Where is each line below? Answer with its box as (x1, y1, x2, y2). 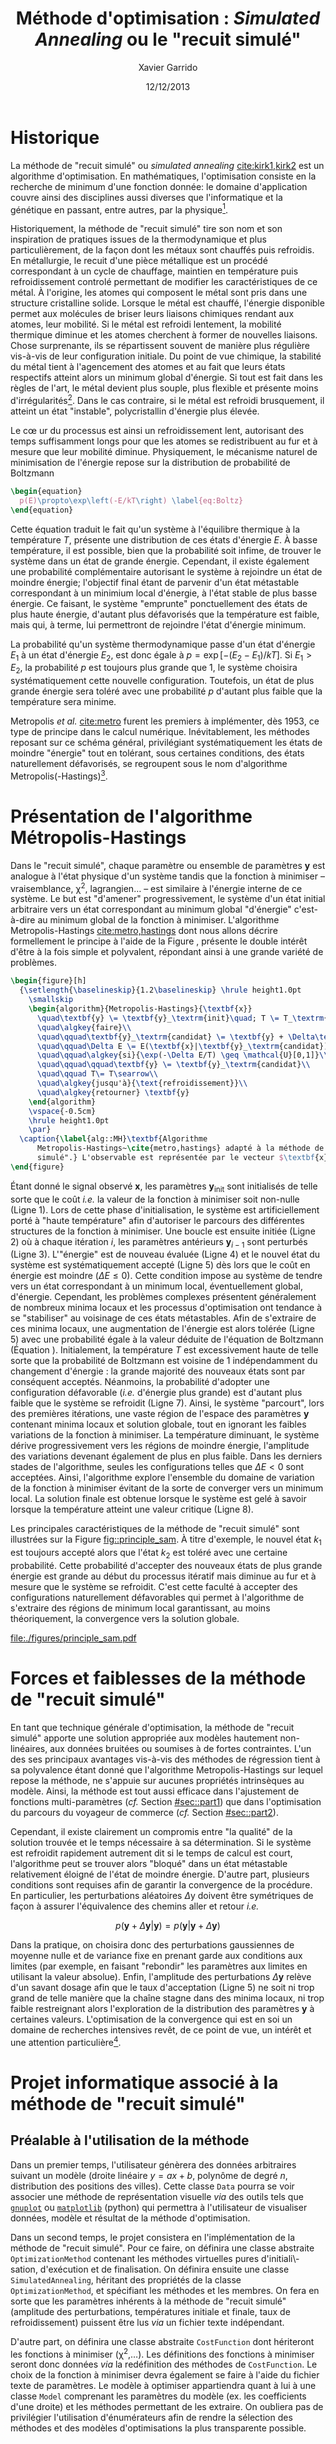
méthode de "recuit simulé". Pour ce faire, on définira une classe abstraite (10, 2242, 315, 2254)
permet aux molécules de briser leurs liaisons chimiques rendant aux (10, 308, 295, 320)
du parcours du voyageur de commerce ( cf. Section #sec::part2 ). (10, 1806, 279, 1818)
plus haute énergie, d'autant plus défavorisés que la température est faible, (10, 608, 320, 620)
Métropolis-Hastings (10, 827, 187, 849)
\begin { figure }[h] (10, 976, 87, 986)
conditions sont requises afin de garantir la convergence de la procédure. (10, 1878, 313, 1891)
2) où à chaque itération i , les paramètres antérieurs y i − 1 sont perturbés (10, 1235, 308, 1250)
